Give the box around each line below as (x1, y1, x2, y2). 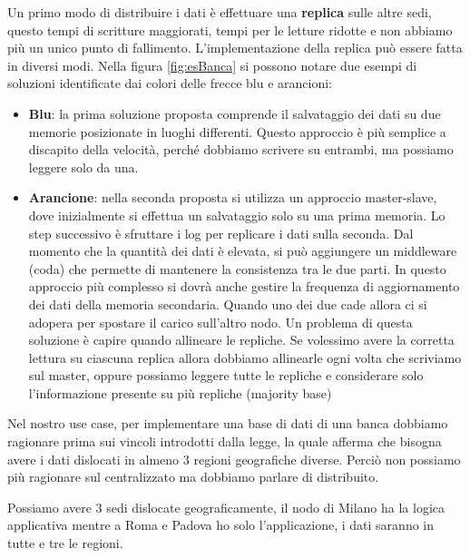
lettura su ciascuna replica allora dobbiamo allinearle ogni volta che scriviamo (28, 348, 462, 367)
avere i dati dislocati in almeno (7, 449, 180, 468)
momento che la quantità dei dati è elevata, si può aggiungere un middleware (28, 241, 457, 260)
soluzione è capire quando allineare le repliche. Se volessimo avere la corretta (28, 330, 455, 349)
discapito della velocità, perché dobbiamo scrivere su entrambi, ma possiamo (28, 140, 454, 159)
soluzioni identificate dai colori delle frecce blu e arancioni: (7, 73, 332, 93)
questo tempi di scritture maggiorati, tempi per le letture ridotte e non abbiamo (7, 20, 453, 39)
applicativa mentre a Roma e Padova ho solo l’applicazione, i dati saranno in (7, 515, 435, 534)
